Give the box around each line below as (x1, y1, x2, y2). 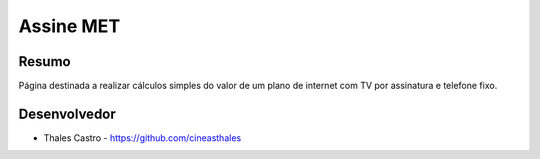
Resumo (18, 53, 71, 70)
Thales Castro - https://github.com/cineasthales (43, 131, 242, 144)
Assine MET (18, 15, 121, 37)
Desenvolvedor (18, 105, 117, 122)
